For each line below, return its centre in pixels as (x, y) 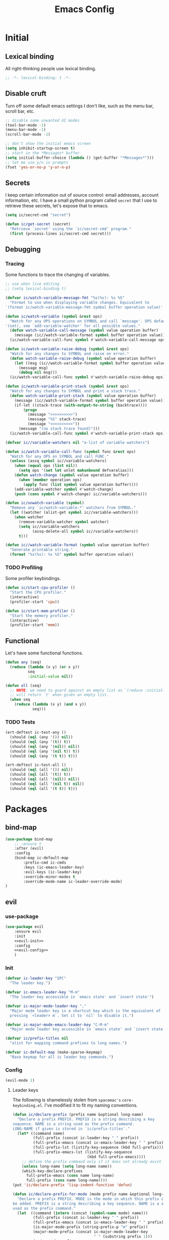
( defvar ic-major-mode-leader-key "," (46, 1006)
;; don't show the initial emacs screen (48, 144)
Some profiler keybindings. (33, 579)
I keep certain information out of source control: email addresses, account (82, 195)
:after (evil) (29, 849)
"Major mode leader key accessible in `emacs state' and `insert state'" (89, 1029)
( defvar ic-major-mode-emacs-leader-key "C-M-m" (57, 1025)
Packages (26, 809)
